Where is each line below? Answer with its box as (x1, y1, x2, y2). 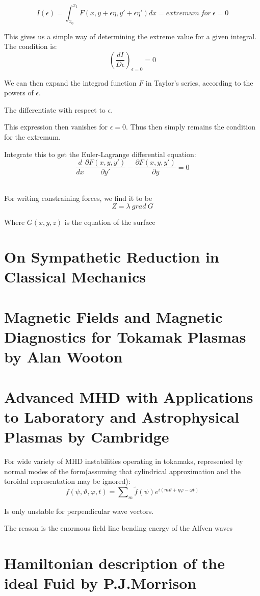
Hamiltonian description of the (4, 553, 225, 574)
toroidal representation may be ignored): (4, 476, 131, 486)
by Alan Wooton (4, 346, 123, 367)
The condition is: (4, 41, 57, 51)
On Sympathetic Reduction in (4, 246, 219, 267)
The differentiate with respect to (4, 104, 106, 115)
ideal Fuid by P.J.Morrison (4, 573, 197, 593)
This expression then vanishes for (4, 121, 108, 132)
